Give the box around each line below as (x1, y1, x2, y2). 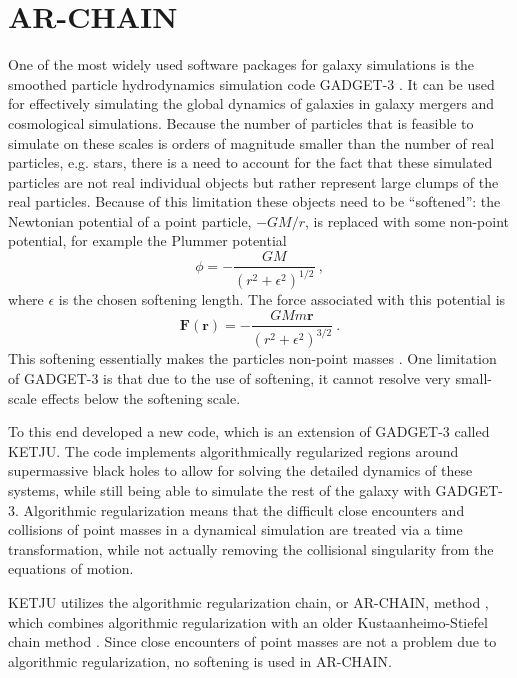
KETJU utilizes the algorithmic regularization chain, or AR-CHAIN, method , (8, 592, 489, 612)
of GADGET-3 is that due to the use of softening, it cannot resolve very (8, 368, 451, 389)
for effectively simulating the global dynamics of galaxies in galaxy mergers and (8, 93, 495, 114)
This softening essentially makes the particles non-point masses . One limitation (8, 348, 497, 369)
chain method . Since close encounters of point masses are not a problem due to (8, 631, 497, 652)
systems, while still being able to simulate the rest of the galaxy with (8, 480, 431, 501)
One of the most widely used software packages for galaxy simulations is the (8, 54, 475, 75)
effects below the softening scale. (41, 387, 241, 408)
